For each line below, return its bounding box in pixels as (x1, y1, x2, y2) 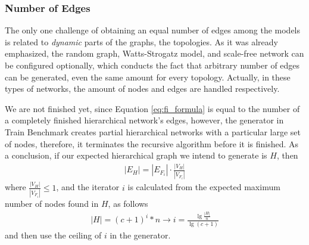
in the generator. (110, 228, 171, 241)
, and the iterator (56, 181, 120, 193)
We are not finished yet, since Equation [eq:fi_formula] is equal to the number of (5, 102, 300, 114)
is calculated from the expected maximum (127, 181, 280, 193)
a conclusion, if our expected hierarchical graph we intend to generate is (5, 149, 267, 162)
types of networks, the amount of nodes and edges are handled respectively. (5, 82, 280, 95)
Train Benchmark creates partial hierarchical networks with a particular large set (5, 125, 301, 138)
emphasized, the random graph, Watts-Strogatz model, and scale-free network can (5, 47, 304, 60)
